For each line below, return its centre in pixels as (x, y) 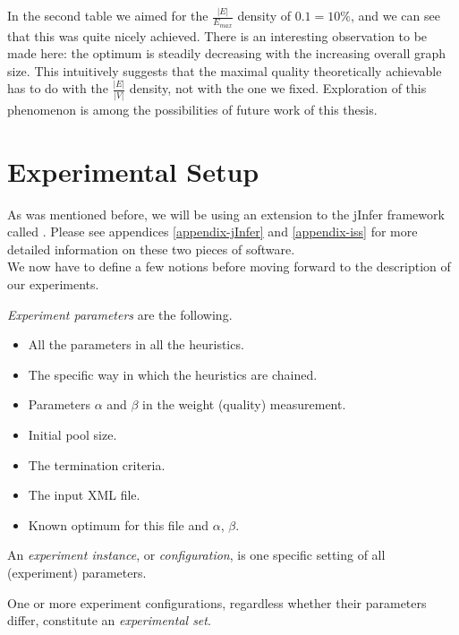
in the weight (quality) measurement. (244, 404)
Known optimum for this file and (118, 524)
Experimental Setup (133, 171)
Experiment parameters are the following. (120, 314)
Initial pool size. (72, 435)
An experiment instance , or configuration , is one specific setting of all (196, 555)
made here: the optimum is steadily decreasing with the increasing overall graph (227, 53)
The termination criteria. (97, 464)
